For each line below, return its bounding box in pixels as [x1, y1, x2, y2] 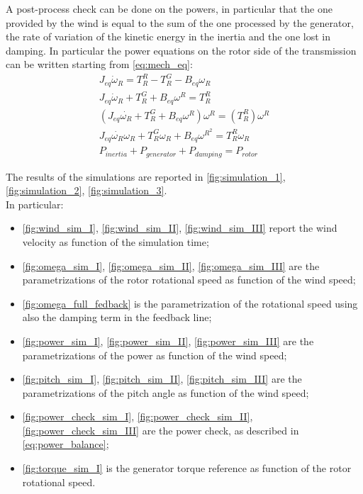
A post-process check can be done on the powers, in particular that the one [6, 1, 333, 16]
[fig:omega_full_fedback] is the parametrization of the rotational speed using [22, 296, 358, 310]
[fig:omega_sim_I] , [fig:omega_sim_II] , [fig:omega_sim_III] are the [22, 258, 320, 273]
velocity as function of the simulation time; [22, 234, 209, 249]
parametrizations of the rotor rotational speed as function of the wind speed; [22, 272, 356, 287]
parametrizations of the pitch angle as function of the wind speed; [22, 385, 309, 400]
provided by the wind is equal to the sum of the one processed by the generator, [6, 15, 354, 30]
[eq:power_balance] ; [22, 437, 109, 451]
